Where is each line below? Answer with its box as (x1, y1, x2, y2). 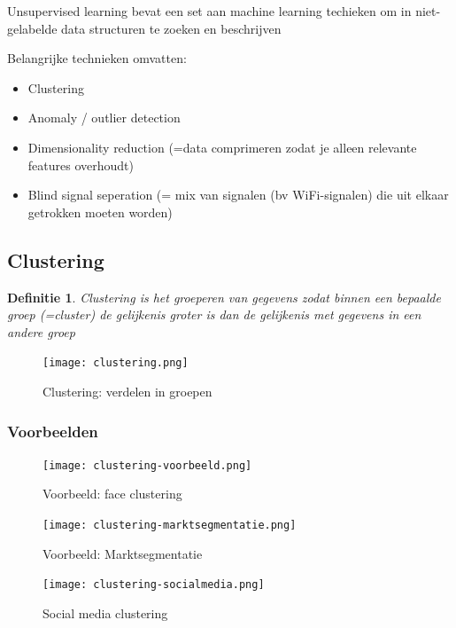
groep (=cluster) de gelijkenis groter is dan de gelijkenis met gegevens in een (7, 305, 421, 324)
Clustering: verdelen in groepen (43, 381, 213, 400)
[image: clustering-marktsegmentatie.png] (43, 519, 297, 532)
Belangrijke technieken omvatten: (7, 49, 187, 67)
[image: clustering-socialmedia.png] (43, 578, 265, 592)
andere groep (7, 322, 75, 341)
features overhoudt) (27, 155, 134, 174)
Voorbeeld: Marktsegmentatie (43, 544, 203, 562)
